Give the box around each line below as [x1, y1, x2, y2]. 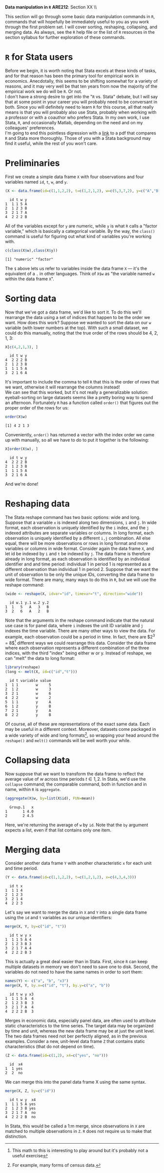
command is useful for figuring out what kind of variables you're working [5, 233, 152, 239]
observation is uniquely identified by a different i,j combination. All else [5, 535, 151, 541]
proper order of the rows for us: [5, 405, 69, 411]
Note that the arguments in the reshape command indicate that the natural [5, 617, 154, 623]
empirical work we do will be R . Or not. [5, 88, 82, 94]
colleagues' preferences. [5, 125, 55, 131]
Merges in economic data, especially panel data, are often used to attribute [5, 1017, 156, 1023]
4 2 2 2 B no [5, 1114, 36, 1119]
